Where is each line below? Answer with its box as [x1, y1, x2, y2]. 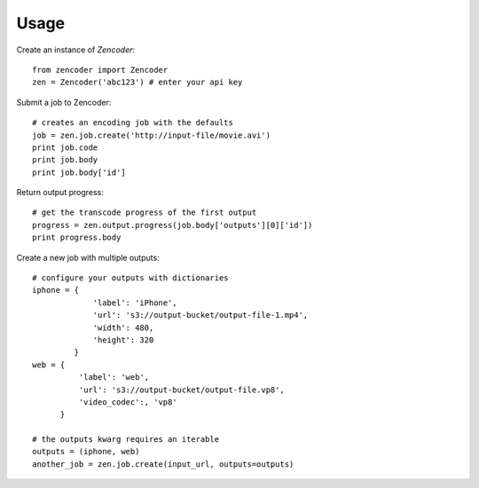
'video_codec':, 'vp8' [78, 397, 177, 407]
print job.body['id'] [32, 167, 126, 177]
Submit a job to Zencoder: [16, 97, 112, 107]
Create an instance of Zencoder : [16, 44, 136, 55]
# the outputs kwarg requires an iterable [32, 435, 220, 445]
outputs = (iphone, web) [32, 446, 140, 457]
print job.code [32, 142, 98, 153]
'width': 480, [92, 322, 154, 333]
